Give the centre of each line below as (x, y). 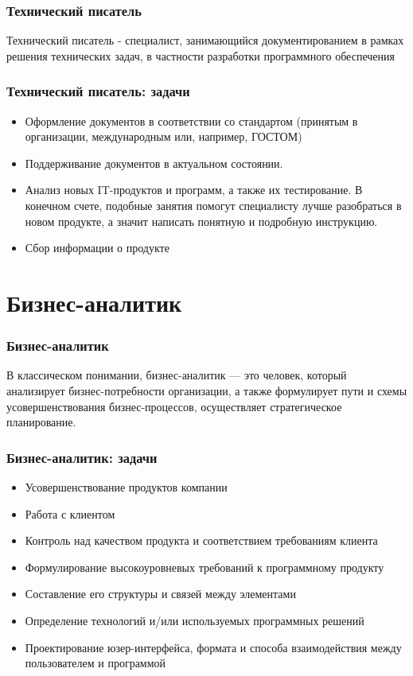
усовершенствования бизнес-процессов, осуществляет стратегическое (174, 406)
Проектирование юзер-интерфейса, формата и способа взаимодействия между (213, 647)
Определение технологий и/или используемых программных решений (195, 620)
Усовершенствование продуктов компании (126, 486)
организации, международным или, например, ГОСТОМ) (164, 136)
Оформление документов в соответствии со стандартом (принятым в (191, 120)
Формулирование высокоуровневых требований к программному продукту (205, 567)
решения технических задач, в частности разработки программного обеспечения (201, 55)
